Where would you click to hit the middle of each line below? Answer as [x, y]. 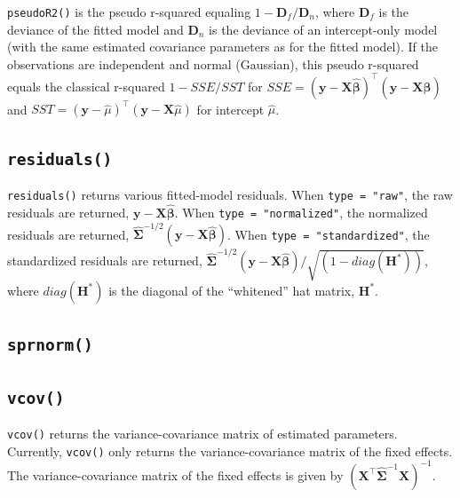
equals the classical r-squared [86, 86]
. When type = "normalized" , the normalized [301, 213]
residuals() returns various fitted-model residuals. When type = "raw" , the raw [230, 195]
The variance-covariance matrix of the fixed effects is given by [175, 474]
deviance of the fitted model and [95, 29]
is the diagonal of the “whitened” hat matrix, [232, 290]
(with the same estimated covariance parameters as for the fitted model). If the [222, 47]
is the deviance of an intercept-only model [323, 29]
